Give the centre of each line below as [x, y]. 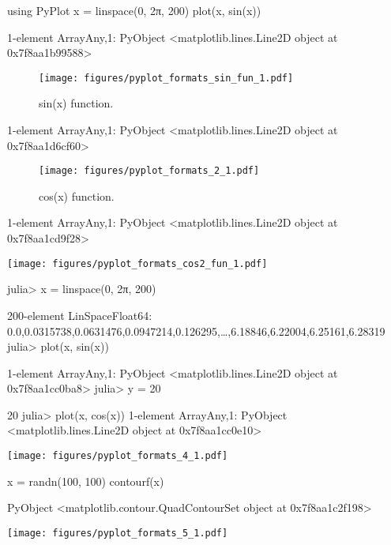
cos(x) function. [77, 195]
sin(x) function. [76, 103]
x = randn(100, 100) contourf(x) [86, 481]
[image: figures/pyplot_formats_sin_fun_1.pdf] [166, 78]
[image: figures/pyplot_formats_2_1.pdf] [149, 171]
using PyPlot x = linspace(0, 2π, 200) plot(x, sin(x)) [134, 10]
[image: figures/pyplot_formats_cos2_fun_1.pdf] [137, 263]
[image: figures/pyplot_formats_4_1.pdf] [118, 456]
